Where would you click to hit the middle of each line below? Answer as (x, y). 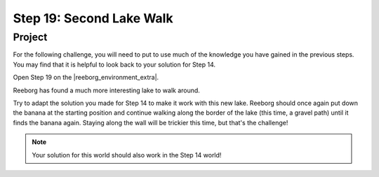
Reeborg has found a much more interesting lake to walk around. (106, 90)
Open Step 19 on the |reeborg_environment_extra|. (86, 78)
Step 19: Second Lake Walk (93, 18)
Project (30, 37)
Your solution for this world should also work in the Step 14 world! (127, 155)
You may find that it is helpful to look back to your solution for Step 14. (114, 64)
